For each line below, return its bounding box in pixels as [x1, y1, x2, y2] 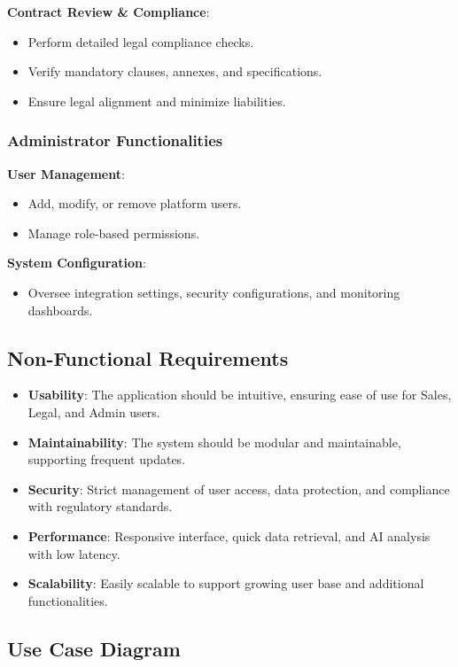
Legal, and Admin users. [27, 402, 160, 421]
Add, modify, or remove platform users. [27, 194, 242, 213]
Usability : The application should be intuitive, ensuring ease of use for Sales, [27, 385, 452, 404]
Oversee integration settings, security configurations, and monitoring [27, 283, 400, 301]
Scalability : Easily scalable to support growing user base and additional [27, 574, 424, 593]
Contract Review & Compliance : [7, 3, 210, 20]
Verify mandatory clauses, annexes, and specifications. [27, 62, 322, 81]
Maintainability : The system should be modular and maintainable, [27, 432, 401, 451]
